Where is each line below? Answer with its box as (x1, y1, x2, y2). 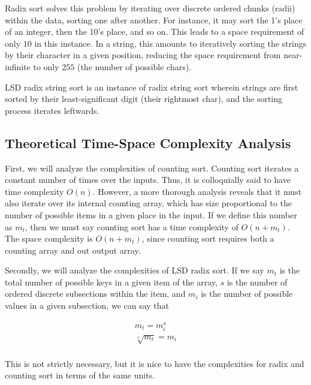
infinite (5, 60, 31, 73)
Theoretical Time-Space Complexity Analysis (5, 133, 291, 152)
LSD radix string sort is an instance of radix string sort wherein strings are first (5, 80, 298, 93)
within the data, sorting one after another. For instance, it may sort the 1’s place (5, 13, 303, 26)
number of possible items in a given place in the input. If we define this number (5, 208, 297, 221)
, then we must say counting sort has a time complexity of (25, 220, 238, 233)
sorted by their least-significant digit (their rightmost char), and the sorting (5, 92, 283, 105)
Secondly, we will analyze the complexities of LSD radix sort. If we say (5, 264, 264, 276)
